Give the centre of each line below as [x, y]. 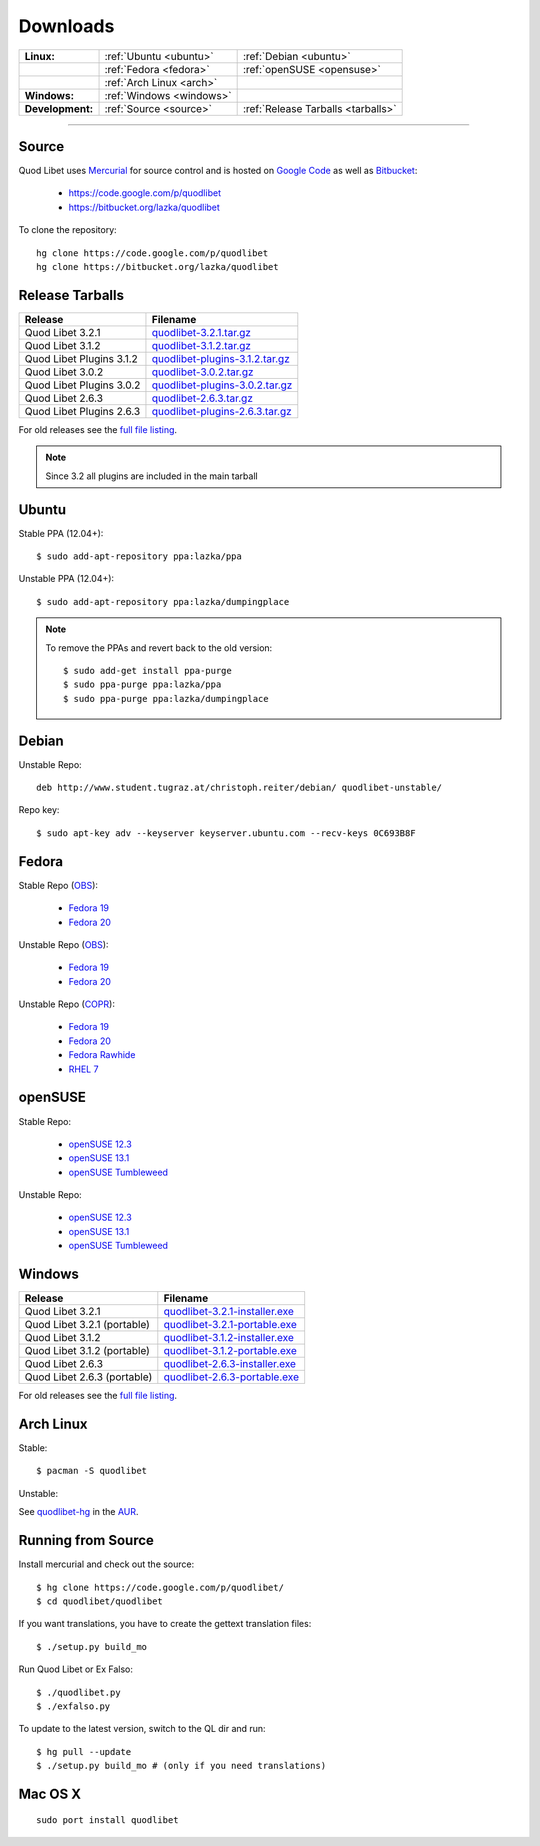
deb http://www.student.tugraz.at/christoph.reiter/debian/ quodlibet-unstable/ [239, 788]
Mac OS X [50, 1793]
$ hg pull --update [84, 1751]
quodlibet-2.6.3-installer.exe [230, 1364]
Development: [59, 108]
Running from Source [86, 1540]
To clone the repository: [67, 230]
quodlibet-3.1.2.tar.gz [201, 345]
